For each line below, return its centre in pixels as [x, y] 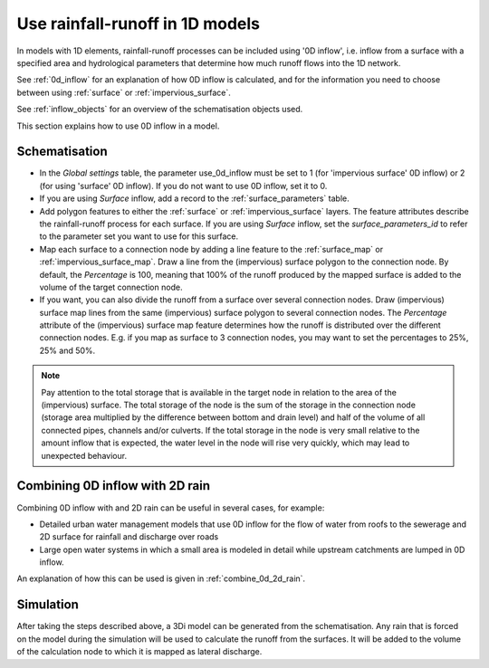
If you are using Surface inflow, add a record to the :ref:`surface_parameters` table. [194, 198]
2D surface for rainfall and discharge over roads [129, 537]
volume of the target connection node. [111, 287]
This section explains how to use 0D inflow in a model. [118, 126]
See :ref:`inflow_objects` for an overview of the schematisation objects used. [160, 110]
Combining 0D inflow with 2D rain [114, 486]
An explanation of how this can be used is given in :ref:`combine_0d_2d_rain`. [161, 578]
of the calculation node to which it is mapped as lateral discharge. [139, 652]
